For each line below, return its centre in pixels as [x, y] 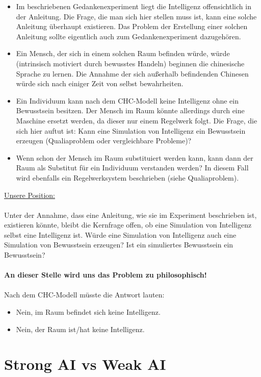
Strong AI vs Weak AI [85, 364]
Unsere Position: [30, 195]
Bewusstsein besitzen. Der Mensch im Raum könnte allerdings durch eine [130, 110]
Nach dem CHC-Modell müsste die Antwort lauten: [84, 295]
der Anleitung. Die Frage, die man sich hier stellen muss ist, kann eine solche [136, 16]
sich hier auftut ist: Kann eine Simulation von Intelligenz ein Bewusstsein [131, 130]
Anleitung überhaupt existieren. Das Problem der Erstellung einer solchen [132, 26]
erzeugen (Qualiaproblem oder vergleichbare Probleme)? [104, 141]
